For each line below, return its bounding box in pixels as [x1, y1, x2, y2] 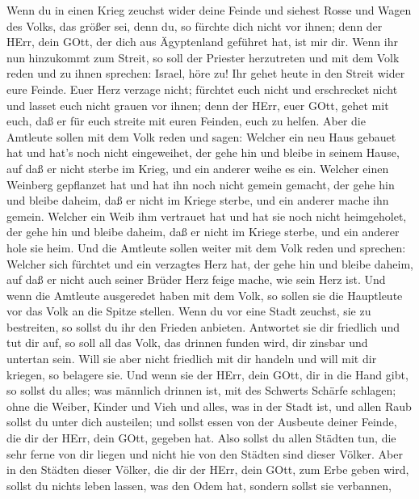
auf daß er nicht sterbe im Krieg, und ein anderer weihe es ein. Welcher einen [6, 159, 389, 176]
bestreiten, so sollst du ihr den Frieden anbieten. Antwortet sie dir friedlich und [6, 318, 400, 335]
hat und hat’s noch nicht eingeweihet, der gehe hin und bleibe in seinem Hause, [6, 144, 400, 161]
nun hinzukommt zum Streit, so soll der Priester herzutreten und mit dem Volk [6, 49, 400, 66]
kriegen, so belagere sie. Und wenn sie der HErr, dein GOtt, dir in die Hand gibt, [6, 366, 409, 383]
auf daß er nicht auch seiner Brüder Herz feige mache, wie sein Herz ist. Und [6, 271, 386, 288]
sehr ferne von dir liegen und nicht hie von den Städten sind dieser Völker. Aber [6, 445, 403, 462]
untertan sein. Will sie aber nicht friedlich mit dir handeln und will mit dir [6, 350, 377, 367]
